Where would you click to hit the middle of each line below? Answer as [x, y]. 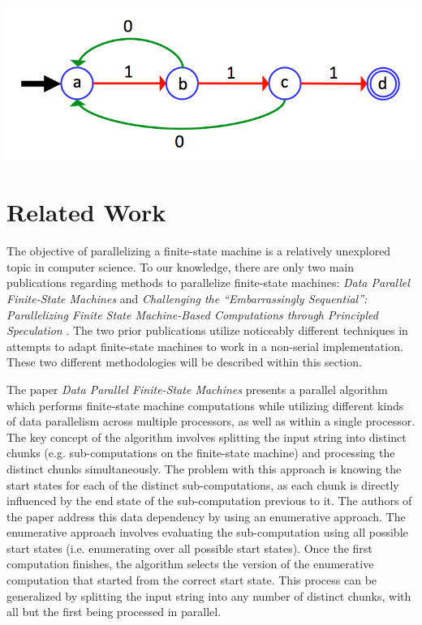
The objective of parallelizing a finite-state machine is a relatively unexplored [199, 251]
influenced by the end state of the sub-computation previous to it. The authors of [209, 501]
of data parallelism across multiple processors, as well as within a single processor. [211, 421]
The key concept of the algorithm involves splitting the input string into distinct [207, 437]
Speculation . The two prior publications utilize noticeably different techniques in [207, 330]
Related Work [86, 212]
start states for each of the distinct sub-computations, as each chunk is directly [203, 484]
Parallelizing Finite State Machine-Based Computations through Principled [192, 314]
